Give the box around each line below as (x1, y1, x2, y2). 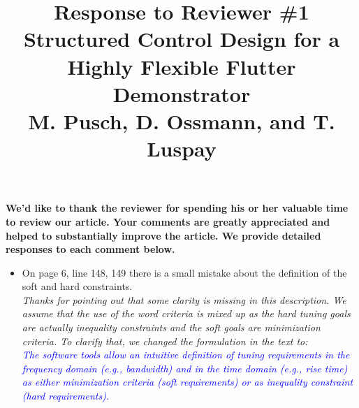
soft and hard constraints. (22, 279, 133, 293)
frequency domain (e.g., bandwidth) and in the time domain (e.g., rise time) (22, 360, 348, 375)
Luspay (147, 134, 217, 163)
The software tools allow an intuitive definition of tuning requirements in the (22, 347, 350, 362)
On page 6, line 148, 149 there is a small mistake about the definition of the (22, 265, 347, 279)
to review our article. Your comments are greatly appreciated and (6, 214, 330, 228)
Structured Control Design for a (23, 24, 340, 53)
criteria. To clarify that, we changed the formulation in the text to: (22, 333, 308, 348)
